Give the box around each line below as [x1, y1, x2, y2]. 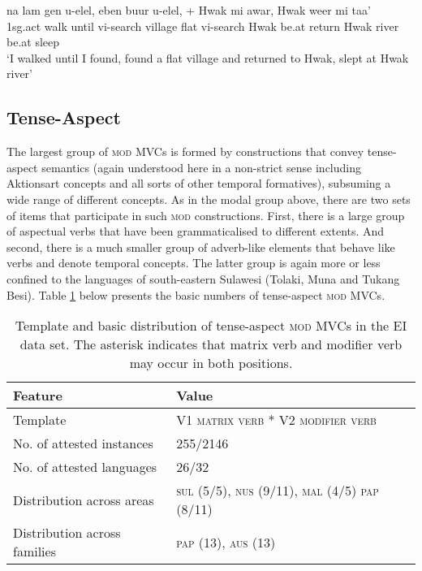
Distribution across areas [13, 490, 154, 509]
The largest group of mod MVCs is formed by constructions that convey [6, 143, 364, 160]
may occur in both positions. [129, 353, 293, 373]
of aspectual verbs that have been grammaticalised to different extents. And [6, 223, 385, 240]
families [13, 542, 56, 561]
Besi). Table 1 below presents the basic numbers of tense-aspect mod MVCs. [6, 286, 385, 303]
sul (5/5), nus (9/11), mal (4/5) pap [176, 481, 379, 500]
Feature [13, 386, 62, 405]
